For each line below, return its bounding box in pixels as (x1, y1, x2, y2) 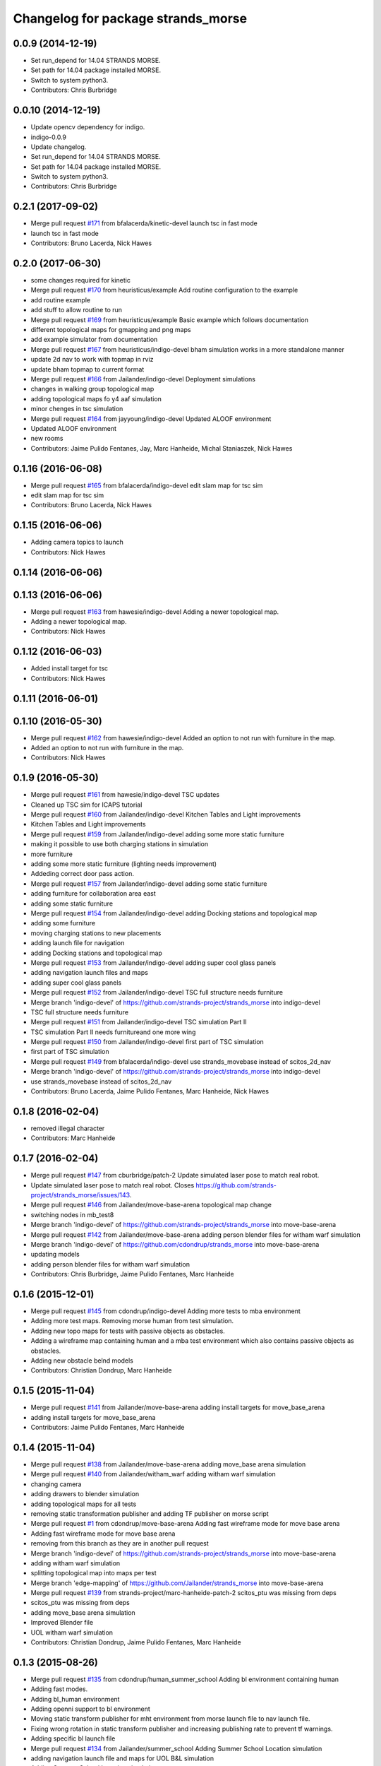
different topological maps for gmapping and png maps (30, 326, 191, 334)
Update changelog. (30, 142, 87, 151)
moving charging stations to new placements (30, 929, 162, 937)
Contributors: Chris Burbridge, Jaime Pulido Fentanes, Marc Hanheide (30, 1270, 234, 1279)
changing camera (30, 1480, 82, 1488)
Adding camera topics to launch (30, 538, 123, 547)
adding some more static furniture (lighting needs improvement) (30, 860, 217, 868)
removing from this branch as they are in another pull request (30, 1539, 210, 1548)
